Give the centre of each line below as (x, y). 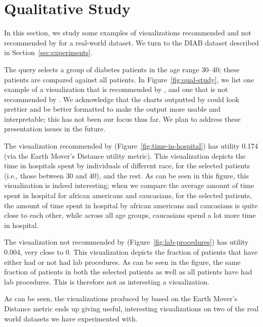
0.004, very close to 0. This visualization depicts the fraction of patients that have (131, 252)
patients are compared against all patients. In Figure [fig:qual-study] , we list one (129, 79)
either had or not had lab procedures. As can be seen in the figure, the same (122, 262)
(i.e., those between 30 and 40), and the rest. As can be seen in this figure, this (126, 175)
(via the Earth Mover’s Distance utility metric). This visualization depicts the (125, 155)
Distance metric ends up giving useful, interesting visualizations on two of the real (131, 308)
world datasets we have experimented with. (71, 318)
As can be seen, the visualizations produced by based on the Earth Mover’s (121, 298)
